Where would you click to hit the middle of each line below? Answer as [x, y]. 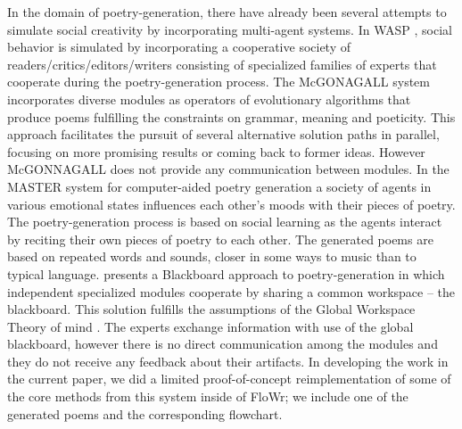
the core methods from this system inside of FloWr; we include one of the [208, 396]
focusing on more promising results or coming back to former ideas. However [216, 151]
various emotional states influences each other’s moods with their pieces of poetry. [231, 204]
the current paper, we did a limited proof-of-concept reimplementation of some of [229, 379]
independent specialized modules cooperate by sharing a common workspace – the [231, 291]
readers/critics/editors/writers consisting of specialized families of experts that [222, 64]
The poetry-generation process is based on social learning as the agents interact [225, 222]
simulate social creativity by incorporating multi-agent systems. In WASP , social [230, 29]
